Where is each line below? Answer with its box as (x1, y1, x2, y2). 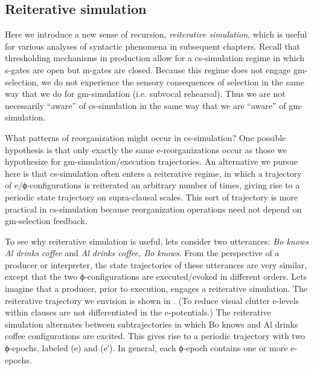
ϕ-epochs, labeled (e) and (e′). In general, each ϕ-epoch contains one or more (5, 342, 288, 354)
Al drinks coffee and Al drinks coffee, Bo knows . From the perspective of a (5, 246, 280, 259)
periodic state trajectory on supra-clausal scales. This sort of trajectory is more (5, 190, 298, 203)
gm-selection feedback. (5, 214, 88, 227)
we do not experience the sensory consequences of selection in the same (41, 75, 304, 88)
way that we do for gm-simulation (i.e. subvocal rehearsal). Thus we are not (5, 87, 286, 100)
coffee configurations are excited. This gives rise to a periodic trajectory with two (5, 329, 306, 342)
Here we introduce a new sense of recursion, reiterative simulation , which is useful (5, 28, 307, 41)
